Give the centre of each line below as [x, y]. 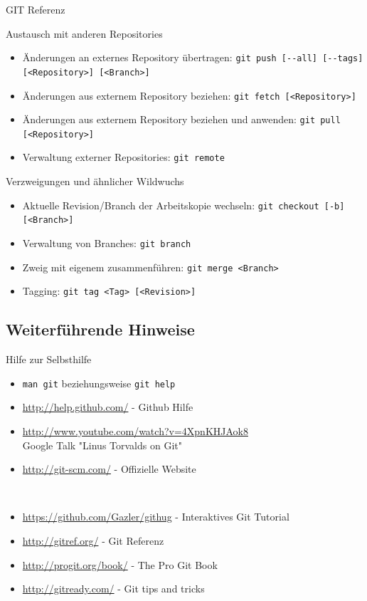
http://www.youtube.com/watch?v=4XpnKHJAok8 [135, 431]
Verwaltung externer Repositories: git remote [123, 157]
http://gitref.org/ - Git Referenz [93, 541]
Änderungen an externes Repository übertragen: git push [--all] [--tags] [193, 57]
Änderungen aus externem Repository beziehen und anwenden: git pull [181, 119]
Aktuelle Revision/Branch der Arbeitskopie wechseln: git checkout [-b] [183, 205]
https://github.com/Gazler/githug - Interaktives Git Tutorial [156, 517]
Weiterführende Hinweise [100, 329]
